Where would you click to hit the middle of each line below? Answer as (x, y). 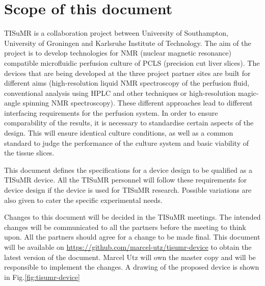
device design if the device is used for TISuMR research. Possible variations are (128, 190)
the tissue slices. (29, 153)
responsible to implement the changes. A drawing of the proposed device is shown (132, 267)
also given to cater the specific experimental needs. (83, 200)
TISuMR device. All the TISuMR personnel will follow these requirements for (125, 180)
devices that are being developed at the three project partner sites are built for (127, 73)
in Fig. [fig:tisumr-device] (42, 277)
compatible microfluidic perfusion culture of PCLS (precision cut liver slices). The (132, 62)
